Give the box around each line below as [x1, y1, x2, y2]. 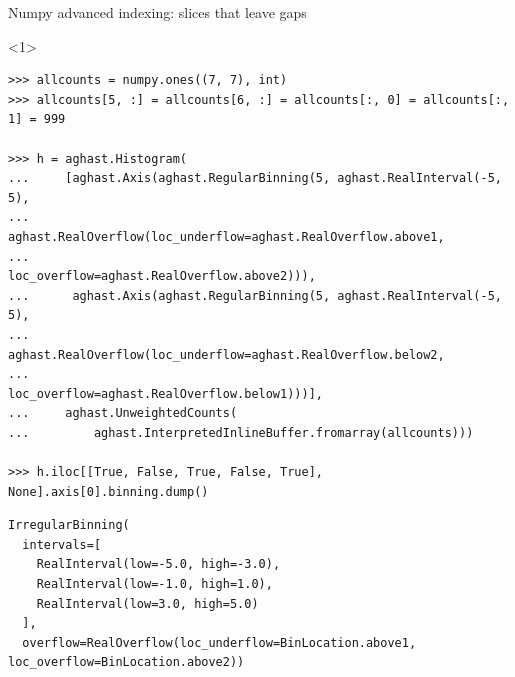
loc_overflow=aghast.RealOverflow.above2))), [8, 269, 316, 284]
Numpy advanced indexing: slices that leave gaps [8, 2, 307, 22]
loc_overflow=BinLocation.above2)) [8, 655, 245, 670]
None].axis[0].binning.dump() [8, 484, 209, 499]
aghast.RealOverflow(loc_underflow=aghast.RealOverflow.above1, [8, 229, 445, 244]
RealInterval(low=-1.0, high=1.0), [36, 577, 273, 592]
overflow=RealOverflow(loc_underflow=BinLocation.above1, [22, 635, 417, 650]
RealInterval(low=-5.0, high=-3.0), [36, 557, 281, 572]
